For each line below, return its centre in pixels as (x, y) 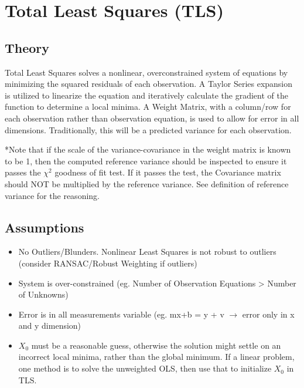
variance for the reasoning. (52, 195)
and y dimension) (50, 325)
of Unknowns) (43, 294)
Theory (27, 47)
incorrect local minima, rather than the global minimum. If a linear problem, (156, 357)
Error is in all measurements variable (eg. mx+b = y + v (121, 314)
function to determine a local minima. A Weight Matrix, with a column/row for (148, 107)
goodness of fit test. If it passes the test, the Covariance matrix (168, 172)
